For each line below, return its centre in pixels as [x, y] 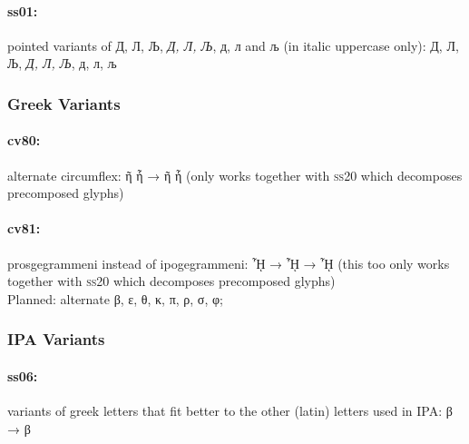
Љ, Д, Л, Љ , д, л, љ [62, 63]
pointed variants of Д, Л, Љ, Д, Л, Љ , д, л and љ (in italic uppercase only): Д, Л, [233, 45]
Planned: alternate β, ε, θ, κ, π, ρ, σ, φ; [115, 298]
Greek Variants [64, 103]
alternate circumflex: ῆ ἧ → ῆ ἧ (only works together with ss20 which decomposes [235, 175]
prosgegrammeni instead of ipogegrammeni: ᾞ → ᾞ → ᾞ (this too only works [229, 263]
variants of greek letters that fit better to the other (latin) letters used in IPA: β [230, 411]
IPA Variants [56, 339]
